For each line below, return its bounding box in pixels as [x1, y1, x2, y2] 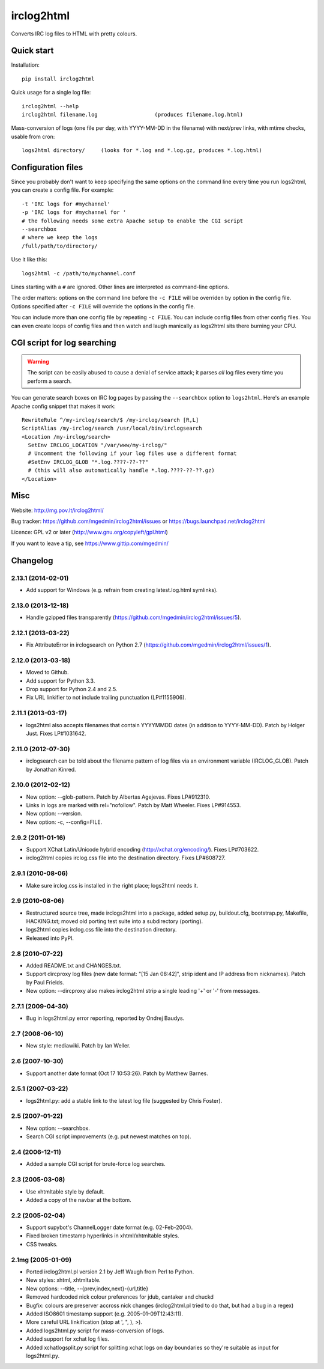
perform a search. [27, 377, 72, 385]
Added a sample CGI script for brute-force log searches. [26, 1160, 166, 1168]
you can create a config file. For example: [11, 186, 114, 194]
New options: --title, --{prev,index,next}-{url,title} [26, 1285, 149, 1292]
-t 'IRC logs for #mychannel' [22, 200, 111, 207]
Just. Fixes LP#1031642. [26, 730, 86, 737]
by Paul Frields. [26, 978, 64, 986]
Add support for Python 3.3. [26, 677, 95, 684]
